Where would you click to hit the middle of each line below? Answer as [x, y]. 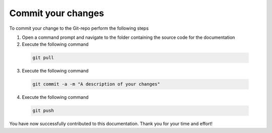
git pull [43, 58]
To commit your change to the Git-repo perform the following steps [79, 28]
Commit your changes [57, 13]
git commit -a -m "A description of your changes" [96, 84]
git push [43, 111]
